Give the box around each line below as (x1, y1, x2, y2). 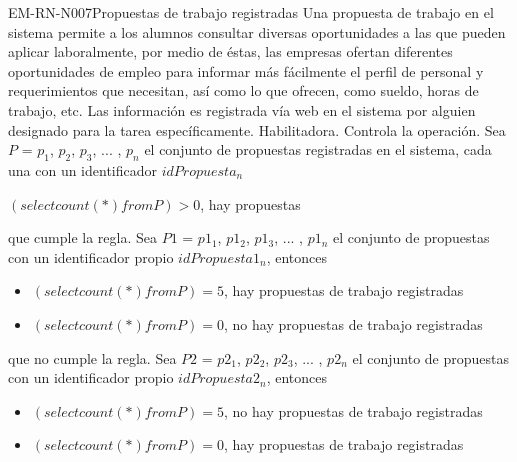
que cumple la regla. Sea (8, 227, 157, 248)
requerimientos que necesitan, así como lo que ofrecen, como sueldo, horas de (8, 80, 479, 101)
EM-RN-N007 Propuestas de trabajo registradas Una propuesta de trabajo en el (8, 2, 494, 22)
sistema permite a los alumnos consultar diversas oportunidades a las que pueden (8, 21, 506, 42)
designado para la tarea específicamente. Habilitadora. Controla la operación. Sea (8, 119, 506, 140)
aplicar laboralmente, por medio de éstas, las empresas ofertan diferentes (8, 41, 453, 62)
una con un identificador (8, 159, 158, 180)
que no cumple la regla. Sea (8, 347, 177, 368)
